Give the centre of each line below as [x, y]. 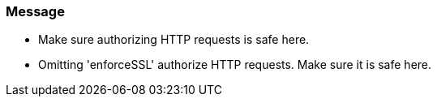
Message [35, 11]
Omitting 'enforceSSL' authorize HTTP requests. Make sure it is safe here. [235, 65]
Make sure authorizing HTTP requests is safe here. [174, 40]
